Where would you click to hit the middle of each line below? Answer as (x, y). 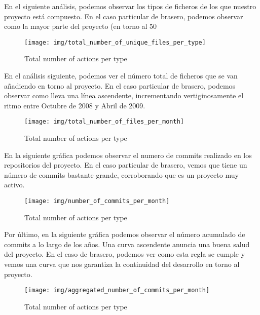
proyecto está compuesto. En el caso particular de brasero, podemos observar (124, 16)
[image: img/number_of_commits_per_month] (97, 201)
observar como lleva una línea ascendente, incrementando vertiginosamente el (124, 95)
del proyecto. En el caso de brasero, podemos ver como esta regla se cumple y (125, 254)
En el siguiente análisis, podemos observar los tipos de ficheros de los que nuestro (130, 6)
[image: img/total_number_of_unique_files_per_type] (115, 42)
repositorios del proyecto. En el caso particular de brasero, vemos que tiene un (126, 165)
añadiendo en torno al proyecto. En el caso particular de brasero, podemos (120, 85)
